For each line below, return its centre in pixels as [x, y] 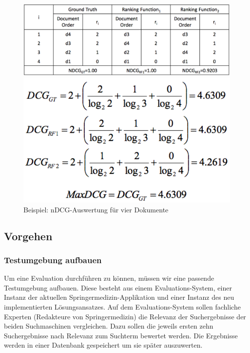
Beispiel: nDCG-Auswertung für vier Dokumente [96, 209]
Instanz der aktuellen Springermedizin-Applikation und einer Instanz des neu [119, 297]
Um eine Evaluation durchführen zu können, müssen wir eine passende [109, 278]
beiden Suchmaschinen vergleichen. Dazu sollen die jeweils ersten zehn [109, 326]
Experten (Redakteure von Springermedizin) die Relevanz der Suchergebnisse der [125, 316]
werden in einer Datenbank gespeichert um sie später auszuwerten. [103, 345]
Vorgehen [28, 236]
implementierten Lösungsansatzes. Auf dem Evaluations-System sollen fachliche [122, 307]
